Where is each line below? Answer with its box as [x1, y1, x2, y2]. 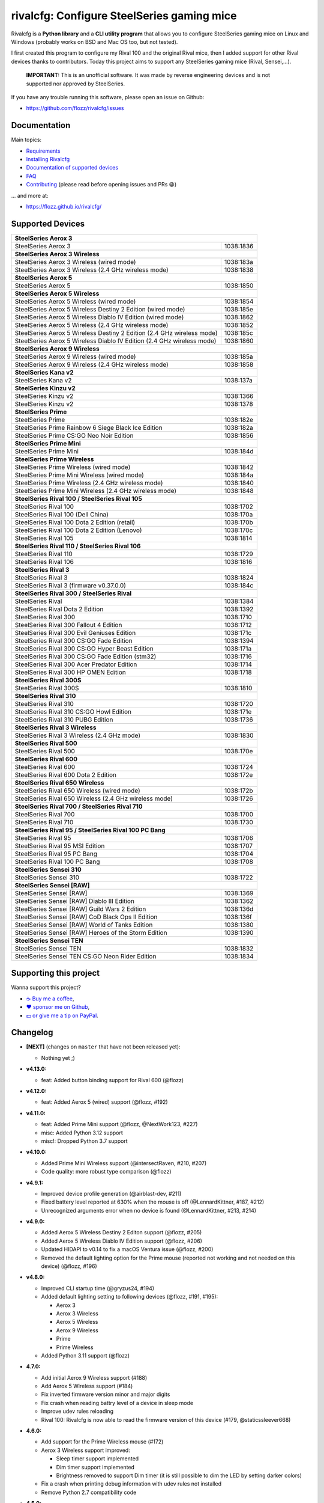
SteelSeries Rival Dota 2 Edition [14, 605, 104, 613]
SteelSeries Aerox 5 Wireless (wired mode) [14, 297, 136, 305]
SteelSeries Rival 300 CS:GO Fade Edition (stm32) [14, 652, 157, 661]
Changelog [11, 1027, 53, 1038]
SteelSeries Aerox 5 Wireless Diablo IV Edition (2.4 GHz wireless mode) [14, 337, 217, 345]
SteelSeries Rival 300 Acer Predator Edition [14, 660, 137, 669]
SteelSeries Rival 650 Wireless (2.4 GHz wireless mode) [14, 794, 173, 803]
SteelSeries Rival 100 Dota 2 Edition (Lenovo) [14, 526, 142, 534]
